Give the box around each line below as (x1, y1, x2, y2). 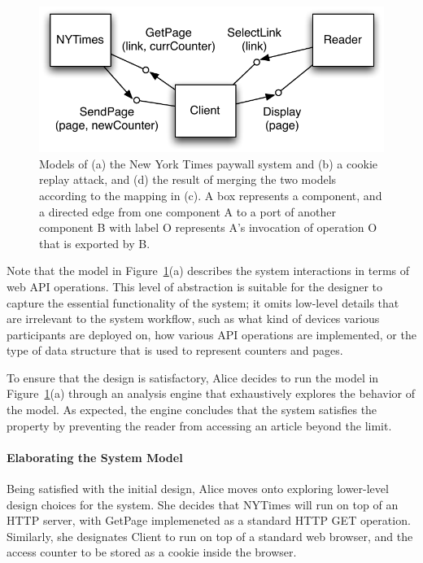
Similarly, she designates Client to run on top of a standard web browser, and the (7, 527, 413, 544)
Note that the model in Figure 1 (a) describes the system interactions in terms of (7, 262, 410, 279)
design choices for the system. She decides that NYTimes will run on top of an (7, 495, 399, 513)
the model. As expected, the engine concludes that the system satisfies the (7, 401, 377, 418)
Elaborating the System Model (7, 448, 183, 465)
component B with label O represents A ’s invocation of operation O (39, 219, 377, 236)
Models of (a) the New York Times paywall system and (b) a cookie (39, 155, 378, 172)
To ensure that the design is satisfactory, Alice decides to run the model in (7, 369, 379, 386)
